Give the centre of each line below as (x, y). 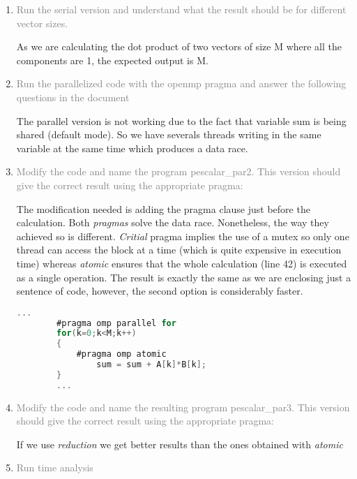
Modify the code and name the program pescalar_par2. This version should (178, 171)
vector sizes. (42, 23)
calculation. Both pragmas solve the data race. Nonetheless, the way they (173, 222)
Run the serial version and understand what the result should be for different (181, 9)
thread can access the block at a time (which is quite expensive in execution (179, 250)
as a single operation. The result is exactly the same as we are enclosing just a (184, 277)
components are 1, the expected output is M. (112, 60)
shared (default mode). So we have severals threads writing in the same (169, 134)
